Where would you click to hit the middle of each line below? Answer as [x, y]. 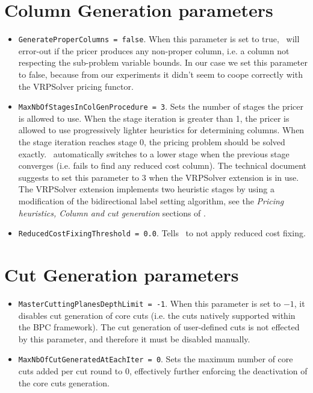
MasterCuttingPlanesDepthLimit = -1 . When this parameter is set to [150, 303]
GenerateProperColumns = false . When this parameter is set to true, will [159, 39]
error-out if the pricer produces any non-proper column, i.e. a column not [154, 50]
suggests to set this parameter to [79, 177]
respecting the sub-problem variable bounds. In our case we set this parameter [163, 62]
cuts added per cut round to [70, 371]
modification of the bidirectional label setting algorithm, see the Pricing [151, 200]
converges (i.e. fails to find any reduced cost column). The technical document [163, 165]
